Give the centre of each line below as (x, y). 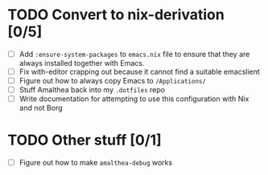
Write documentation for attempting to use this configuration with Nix (134, 99)
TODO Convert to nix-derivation (116, 15)
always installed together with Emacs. (82, 63)
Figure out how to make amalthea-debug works (96, 163)
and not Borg (41, 108)
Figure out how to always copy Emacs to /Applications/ (113, 81)
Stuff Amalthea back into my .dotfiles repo (92, 90)
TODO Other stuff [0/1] (85, 140)
